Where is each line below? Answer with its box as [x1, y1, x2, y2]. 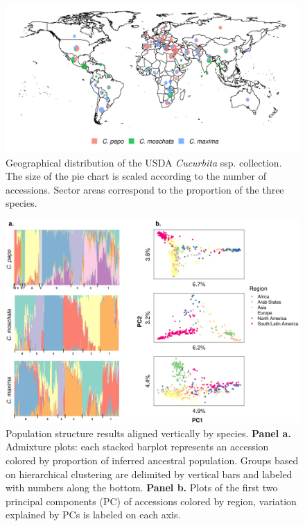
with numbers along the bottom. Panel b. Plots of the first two [6, 480, 278, 495]
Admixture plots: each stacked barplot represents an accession [6, 439, 269, 454]
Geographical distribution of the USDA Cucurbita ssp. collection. [6, 155, 282, 169]
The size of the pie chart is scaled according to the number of [6, 169, 266, 183]
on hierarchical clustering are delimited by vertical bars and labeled [6, 466, 293, 481]
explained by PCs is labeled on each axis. [6, 507, 181, 522]
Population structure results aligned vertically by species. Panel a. [6, 425, 291, 440]
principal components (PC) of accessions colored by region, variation [6, 493, 297, 508]
